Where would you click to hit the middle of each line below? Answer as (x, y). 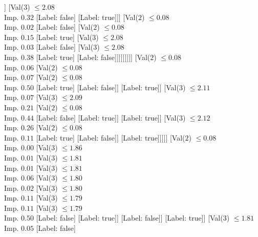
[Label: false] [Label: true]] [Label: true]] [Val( (107, 117)
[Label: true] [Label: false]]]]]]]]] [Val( (93, 57)
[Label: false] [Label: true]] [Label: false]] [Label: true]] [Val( (130, 218)
